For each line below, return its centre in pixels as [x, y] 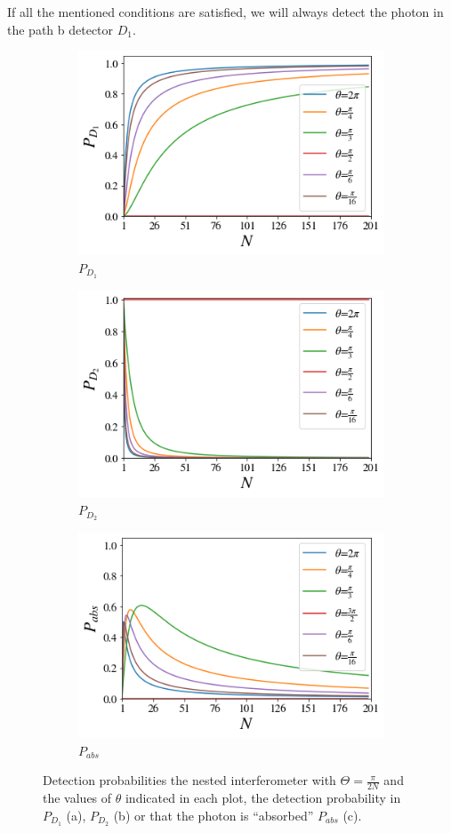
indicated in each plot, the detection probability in [263, 798]
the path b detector [60, 29]
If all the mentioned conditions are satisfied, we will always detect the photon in [225, 12]
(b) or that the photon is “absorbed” [213, 815]
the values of [77, 798]
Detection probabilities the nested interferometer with [189, 780]
